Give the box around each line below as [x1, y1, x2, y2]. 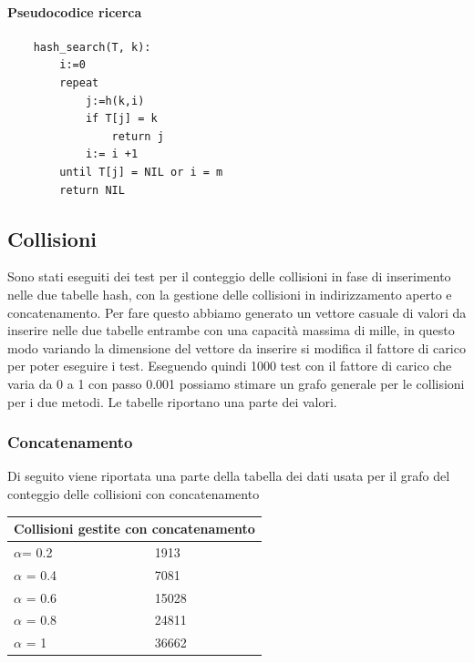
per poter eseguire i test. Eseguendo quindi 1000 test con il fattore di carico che [7, 356, 452, 375]
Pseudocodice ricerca [7, 2, 142, 21]
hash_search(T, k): [33, 40, 151, 54]
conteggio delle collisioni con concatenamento [7, 484, 260, 503]
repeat [59, 76, 99, 89]
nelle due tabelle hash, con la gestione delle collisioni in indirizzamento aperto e [7, 284, 452, 303]
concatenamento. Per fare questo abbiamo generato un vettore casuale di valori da [7, 302, 467, 321]
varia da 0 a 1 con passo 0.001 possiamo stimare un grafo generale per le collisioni [7, 373, 465, 393]
